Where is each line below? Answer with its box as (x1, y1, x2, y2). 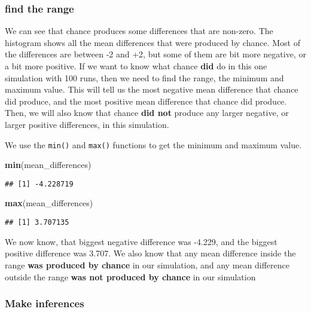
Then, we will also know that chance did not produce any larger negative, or (5, 106, 289, 119)
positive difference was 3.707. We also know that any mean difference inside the (5, 247, 296, 259)
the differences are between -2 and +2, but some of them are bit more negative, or (5, 48, 306, 60)
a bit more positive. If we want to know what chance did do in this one (5, 60, 267, 72)
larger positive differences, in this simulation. (5, 118, 169, 130)
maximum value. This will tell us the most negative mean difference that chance (5, 83, 298, 96)
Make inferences (5, 296, 84, 311)
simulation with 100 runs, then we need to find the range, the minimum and (5, 71, 284, 84)
